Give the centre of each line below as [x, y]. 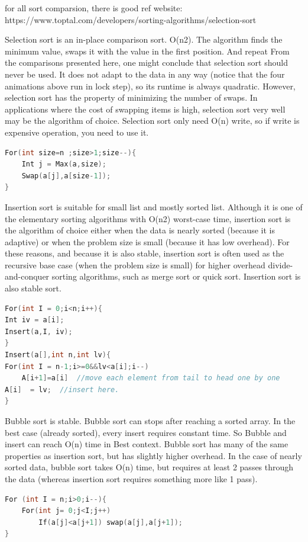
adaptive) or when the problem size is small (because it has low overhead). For [147, 241]
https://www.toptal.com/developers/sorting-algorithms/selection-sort [131, 19]
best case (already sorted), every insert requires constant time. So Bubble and [146, 432]
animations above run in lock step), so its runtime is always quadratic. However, [150, 86]
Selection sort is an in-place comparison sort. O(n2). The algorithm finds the [144, 39]
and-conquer [27, 276]
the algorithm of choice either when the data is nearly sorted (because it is [140, 230]
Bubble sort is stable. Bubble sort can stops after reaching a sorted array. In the [150, 421]
